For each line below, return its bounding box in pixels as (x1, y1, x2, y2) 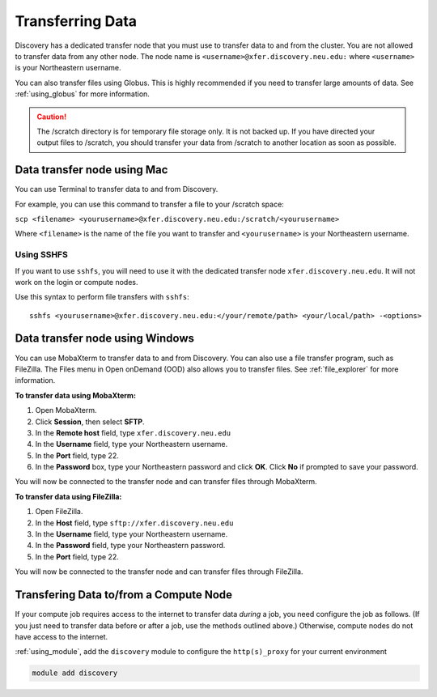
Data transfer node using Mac (15, 163, 168, 177)
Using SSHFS (15, 249, 68, 261)
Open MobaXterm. (35, 406, 97, 415)
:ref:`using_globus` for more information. (15, 89, 150, 99)
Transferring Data (15, 12, 138, 30)
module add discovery (32, 669, 118, 678)
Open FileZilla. (35, 507, 83, 516)
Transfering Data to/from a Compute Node (15, 588, 233, 602)
